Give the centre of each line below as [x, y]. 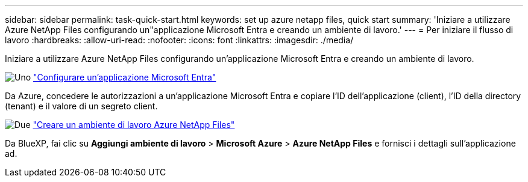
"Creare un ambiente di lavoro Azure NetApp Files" [134, 125]
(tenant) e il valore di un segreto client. [81, 106]
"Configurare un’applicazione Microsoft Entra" [125, 77]
